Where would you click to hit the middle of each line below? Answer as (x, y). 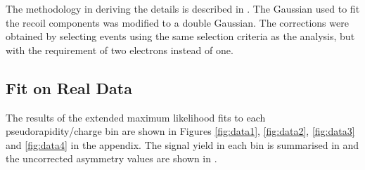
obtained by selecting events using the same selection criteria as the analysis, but (180, 36)
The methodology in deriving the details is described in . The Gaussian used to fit (183, 8)
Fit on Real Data (69, 87)
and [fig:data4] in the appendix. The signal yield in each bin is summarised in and (182, 144)
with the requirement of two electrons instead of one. (120, 50)
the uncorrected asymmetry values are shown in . (111, 158)
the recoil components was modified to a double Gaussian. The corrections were (177, 22)
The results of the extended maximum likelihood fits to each (136, 117)
